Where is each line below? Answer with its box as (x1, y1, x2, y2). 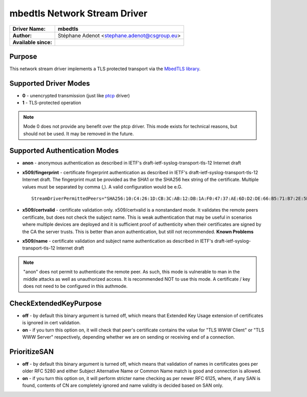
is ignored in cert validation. (22, 320, 81, 326)
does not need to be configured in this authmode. (23, 283, 128, 289)
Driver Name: (12, 25, 46, 32)
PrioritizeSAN (9, 347, 54, 356)
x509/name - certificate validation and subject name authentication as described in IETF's (22, 238, 213, 244)
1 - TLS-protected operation (22, 100, 81, 106)
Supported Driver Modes (9, 79, 91, 88)
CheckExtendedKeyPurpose (9, 299, 102, 307)
